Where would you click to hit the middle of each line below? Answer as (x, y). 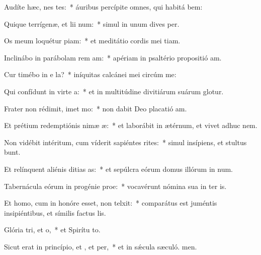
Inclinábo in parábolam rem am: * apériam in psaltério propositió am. (113, 57)
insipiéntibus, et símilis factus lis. (55, 212)
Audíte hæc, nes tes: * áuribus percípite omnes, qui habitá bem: (103, 7)
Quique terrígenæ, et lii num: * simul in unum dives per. (92, 23)
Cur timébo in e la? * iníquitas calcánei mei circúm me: (90, 74)
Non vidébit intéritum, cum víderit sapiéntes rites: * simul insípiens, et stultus (125, 142)
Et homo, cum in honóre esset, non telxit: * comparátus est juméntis (111, 203)
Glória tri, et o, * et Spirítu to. (52, 230)
